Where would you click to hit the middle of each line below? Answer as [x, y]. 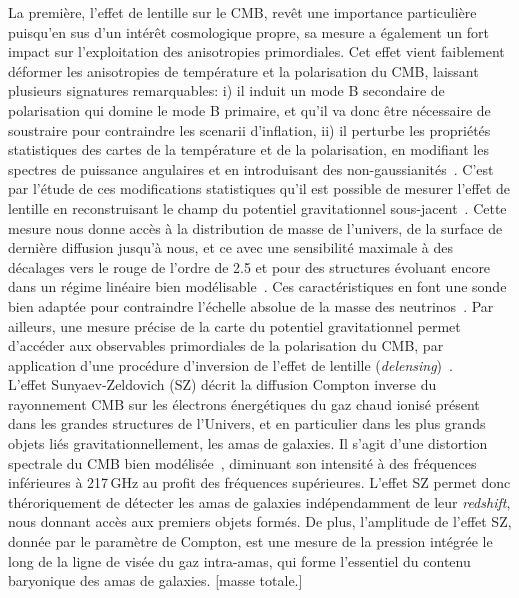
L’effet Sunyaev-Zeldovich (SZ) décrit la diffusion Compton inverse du [222, 384]
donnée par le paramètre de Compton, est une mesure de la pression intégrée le [250, 541]
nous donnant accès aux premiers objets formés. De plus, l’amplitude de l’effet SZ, [260, 521]
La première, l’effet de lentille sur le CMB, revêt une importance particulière [242, 12]
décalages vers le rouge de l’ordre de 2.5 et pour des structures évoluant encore [249, 266]
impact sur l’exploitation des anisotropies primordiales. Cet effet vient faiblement [256, 51]
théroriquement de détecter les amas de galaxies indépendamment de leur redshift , [259, 501]
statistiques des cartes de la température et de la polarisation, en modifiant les [248, 149]
